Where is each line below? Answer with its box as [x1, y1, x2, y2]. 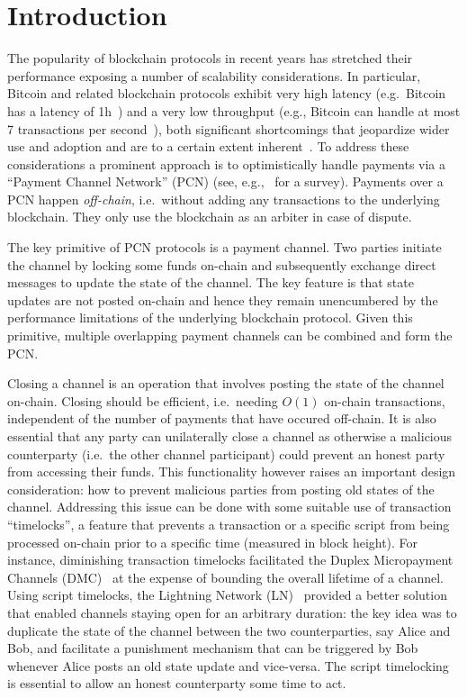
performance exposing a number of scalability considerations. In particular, [7, 66, 421, 85]
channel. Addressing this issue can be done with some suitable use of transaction [7, 497, 452, 516]
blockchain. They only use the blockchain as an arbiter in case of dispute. [7, 207, 412, 226]
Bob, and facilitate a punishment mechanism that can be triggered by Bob [7, 639, 418, 657]
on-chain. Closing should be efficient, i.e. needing [7, 391, 278, 410]
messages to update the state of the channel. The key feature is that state [7, 273, 414, 292]
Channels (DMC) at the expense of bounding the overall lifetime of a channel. [7, 567, 444, 586]
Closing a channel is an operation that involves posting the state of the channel [7, 374, 445, 393]
